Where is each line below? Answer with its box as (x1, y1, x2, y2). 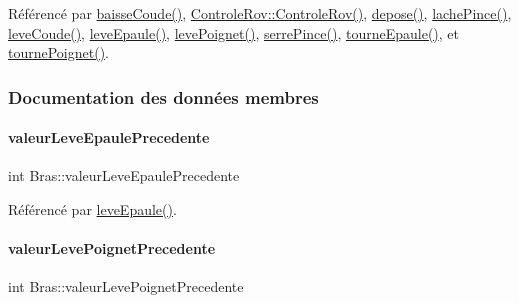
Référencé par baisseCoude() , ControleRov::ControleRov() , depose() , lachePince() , (8, 3, 512, 23)
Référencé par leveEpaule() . (8, 199, 177, 220)
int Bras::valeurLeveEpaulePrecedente (8, 165, 240, 186)
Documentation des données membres (8, 84, 319, 109)
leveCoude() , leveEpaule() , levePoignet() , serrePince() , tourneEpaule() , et (8, 22, 460, 43)
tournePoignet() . (8, 42, 109, 63)
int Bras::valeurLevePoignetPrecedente (8, 276, 244, 297)
